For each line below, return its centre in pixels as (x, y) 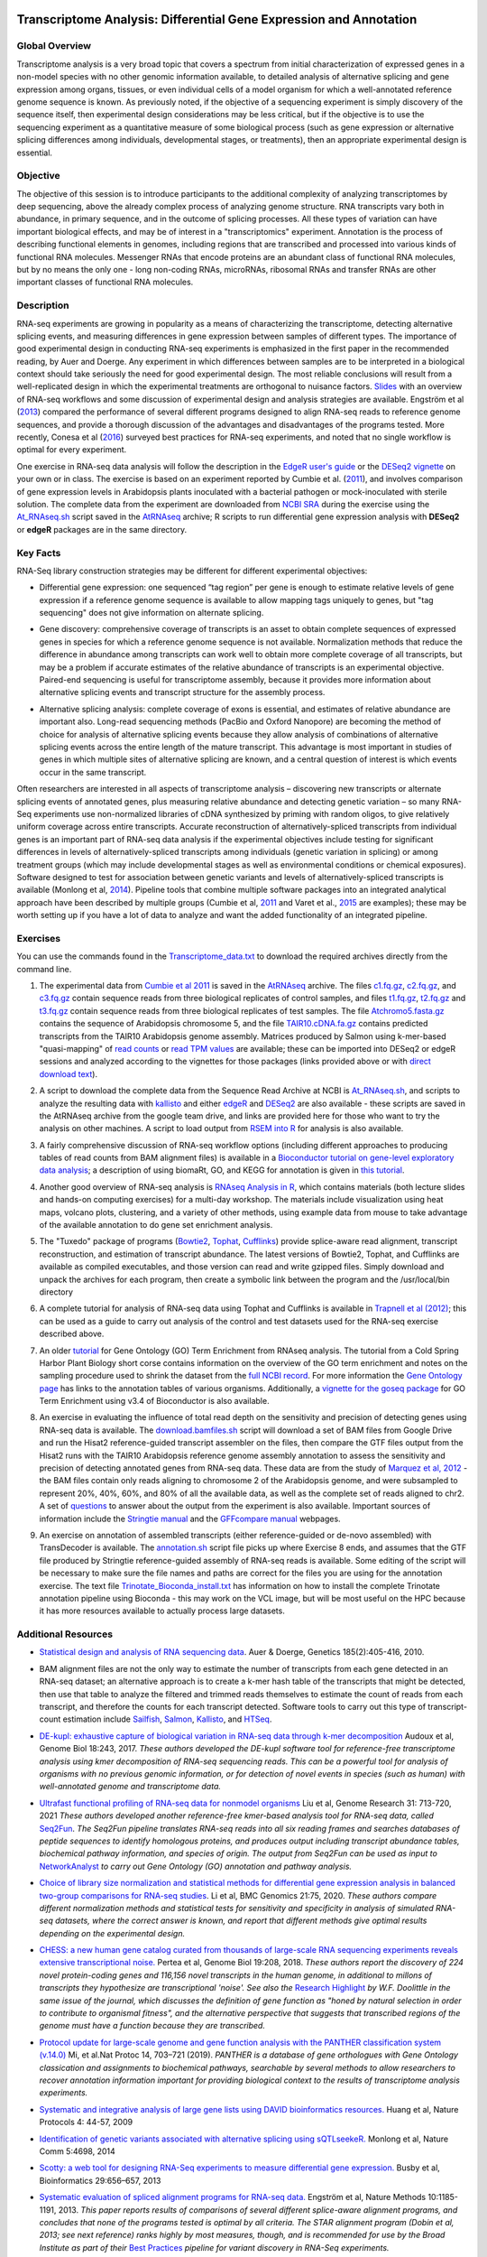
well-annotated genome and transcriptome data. (130, 1787)
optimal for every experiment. (72, 450)
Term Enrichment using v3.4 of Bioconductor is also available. (154, 1401)
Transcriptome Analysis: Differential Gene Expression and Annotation (217, 19)
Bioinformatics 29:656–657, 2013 (100, 2180)
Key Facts (39, 553)
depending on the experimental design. (112, 1933)
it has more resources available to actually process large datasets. (162, 1611)
